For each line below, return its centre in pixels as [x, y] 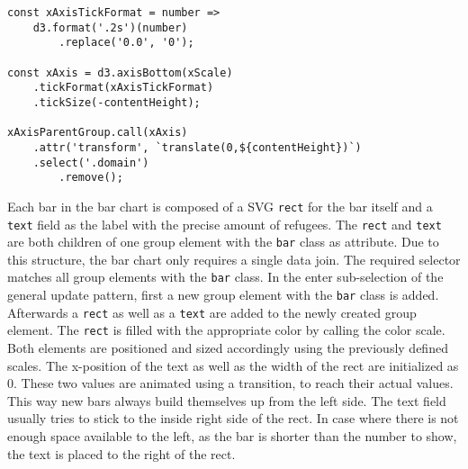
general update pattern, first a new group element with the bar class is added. [223, 295]
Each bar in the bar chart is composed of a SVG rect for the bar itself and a [220, 206]
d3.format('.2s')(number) [110, 27]
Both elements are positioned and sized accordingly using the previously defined [228, 348]
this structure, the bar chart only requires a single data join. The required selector [234, 259]
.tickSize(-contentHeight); [117, 102]
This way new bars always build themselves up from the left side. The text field [227, 400]
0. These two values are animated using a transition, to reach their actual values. [230, 383]
